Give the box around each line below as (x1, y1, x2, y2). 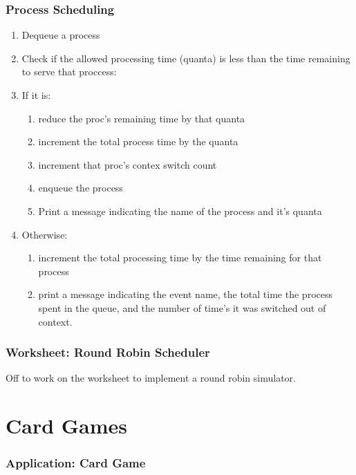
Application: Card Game (6, 454, 146, 472)
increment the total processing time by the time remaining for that (38, 250, 322, 265)
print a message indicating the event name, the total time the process (38, 287, 332, 301)
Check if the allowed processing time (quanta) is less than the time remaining (21, 50, 350, 65)
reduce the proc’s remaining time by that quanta (38, 111, 245, 125)
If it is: (21, 88, 51, 102)
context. (38, 314, 73, 328)
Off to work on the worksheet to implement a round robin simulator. (6, 371, 296, 385)
